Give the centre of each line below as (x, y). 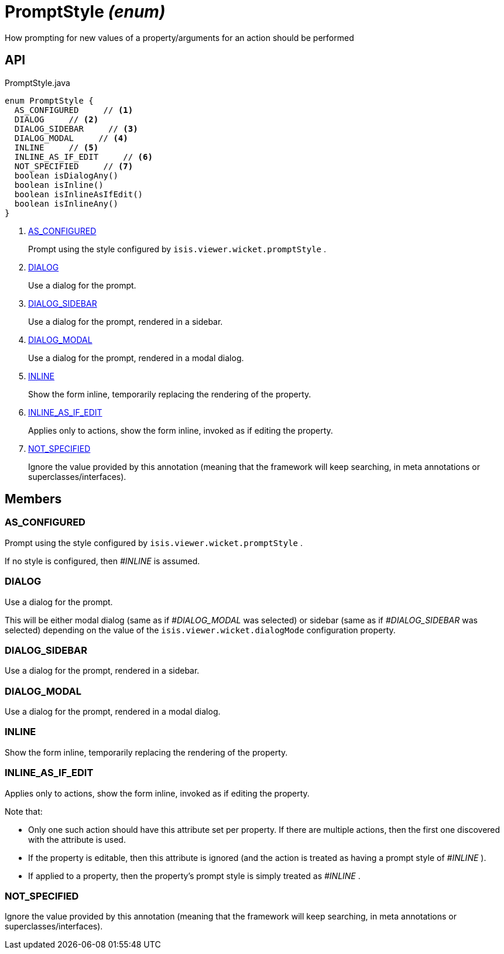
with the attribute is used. (77, 839)
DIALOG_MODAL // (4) (71, 138)
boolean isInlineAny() (66, 203)
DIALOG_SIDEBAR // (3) (76, 128)
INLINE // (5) (56, 147)
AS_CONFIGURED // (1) (74, 110)
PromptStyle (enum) (85, 12)
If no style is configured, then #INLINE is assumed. (102, 561)
